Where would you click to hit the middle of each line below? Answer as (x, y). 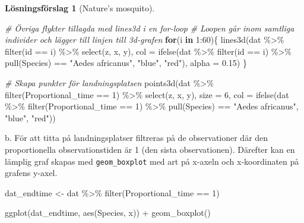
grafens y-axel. (31, 173)
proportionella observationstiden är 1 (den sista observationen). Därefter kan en (150, 149)
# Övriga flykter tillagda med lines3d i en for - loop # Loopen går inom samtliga (150, 28)
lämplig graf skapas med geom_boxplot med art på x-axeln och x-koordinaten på (152, 161)
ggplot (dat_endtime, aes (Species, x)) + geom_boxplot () (108, 213)
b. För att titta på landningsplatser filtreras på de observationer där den (137, 138)
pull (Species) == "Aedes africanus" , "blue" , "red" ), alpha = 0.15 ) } (126, 63)
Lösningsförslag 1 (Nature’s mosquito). (80, 8)
